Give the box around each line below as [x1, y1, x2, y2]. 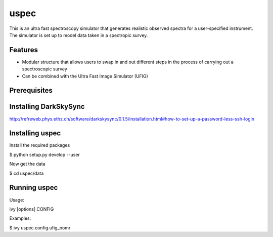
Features [9, 46, 38, 54]
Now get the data [9, 161, 45, 167]
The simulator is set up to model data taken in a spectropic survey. [9, 32, 148, 38]
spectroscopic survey [22, 66, 68, 72]
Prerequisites [9, 86, 53, 95]
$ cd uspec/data [9, 170, 44, 176]
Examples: [9, 215, 31, 221]
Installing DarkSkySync [9, 102, 85, 111]
